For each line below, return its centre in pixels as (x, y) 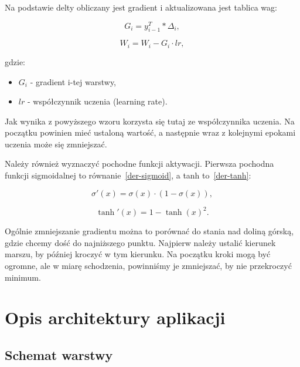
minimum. (23, 277)
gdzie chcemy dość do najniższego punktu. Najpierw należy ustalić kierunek (140, 242)
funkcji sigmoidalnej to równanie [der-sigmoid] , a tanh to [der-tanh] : (128, 175)
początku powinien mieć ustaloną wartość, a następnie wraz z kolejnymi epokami (150, 132)
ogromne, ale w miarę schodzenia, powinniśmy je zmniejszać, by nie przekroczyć (148, 265)
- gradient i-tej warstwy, (73, 81)
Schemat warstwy (59, 354)
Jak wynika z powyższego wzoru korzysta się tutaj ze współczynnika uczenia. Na (150, 121)
